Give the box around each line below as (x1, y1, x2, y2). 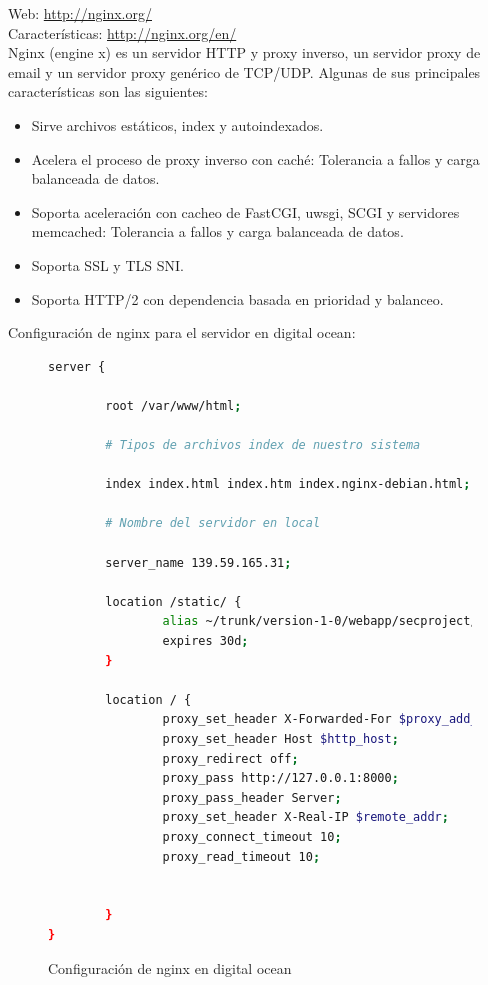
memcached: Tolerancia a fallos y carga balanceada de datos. (31, 221, 404, 242)
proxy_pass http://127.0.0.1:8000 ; (162, 771, 399, 786)
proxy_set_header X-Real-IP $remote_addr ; (162, 810, 449, 825)
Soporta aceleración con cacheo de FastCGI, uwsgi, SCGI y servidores (31, 201, 460, 222)
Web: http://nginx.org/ (8, 3, 152, 23)
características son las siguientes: (8, 81, 209, 102)
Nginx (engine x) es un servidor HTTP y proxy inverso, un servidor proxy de (8, 42, 481, 63)
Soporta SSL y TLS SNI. (31, 254, 184, 275)
